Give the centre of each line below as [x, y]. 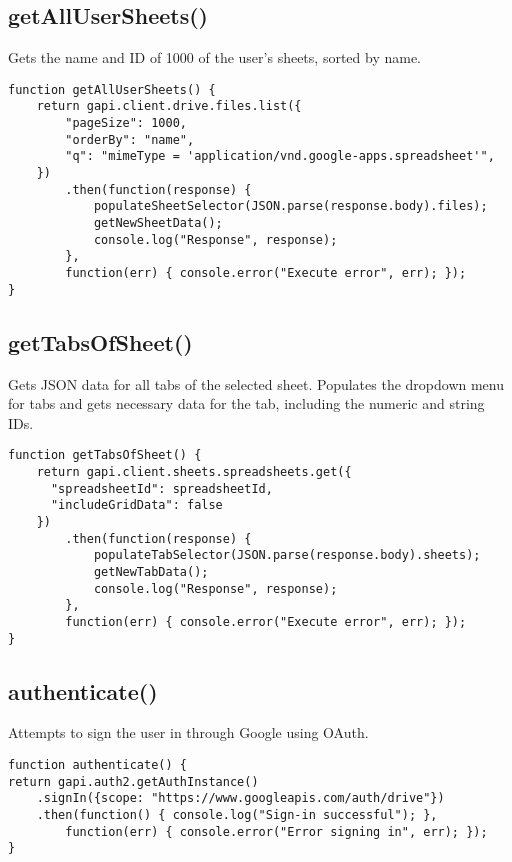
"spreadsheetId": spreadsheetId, [161, 488]
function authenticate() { [97, 764]
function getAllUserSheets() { [112, 89]
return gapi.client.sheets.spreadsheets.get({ [194, 471]
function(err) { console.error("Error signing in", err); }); [276, 831]
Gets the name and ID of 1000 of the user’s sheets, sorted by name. [214, 57]
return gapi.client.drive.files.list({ [169, 106]
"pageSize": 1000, [126, 123]
